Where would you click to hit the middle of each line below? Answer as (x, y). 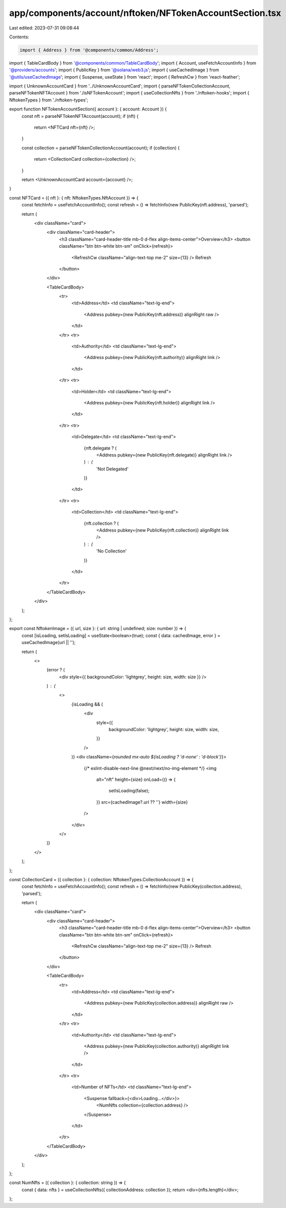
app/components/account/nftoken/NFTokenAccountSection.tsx (145, 13)
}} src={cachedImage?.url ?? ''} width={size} (142, 802)
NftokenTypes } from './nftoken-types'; (49, 100)
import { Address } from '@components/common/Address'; (89, 50)
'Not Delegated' (112, 469)
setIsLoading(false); (129, 791)
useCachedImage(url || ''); (48, 643)
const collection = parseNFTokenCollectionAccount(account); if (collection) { (101, 148)
